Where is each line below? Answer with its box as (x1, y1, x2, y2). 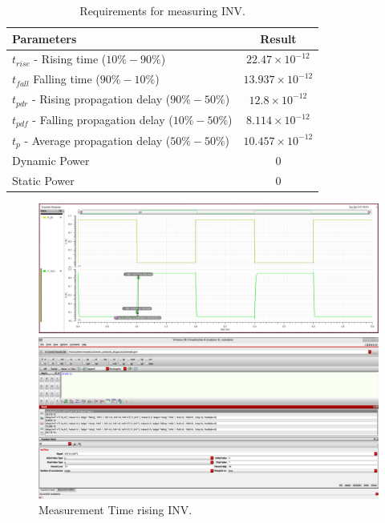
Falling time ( (33, 70, 100, 87)
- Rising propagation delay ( (31, 91, 171, 107)
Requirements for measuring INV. (79, 2, 245, 18)
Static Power (12, 172, 75, 189)
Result (260, 30, 297, 46)
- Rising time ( (34, 50, 107, 67)
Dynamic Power (12, 152, 90, 169)
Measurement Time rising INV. (38, 501, 192, 518)
